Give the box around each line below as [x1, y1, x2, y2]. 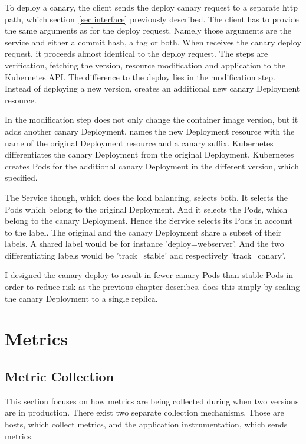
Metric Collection [5, 367, 114, 386]
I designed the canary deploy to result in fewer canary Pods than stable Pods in [5, 269, 293, 281]
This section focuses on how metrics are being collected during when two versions [5, 394, 299, 407]
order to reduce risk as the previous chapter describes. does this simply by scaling [5, 280, 300, 293]
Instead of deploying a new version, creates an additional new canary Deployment [5, 82, 300, 94]
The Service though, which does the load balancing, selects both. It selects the [5, 191, 288, 203]
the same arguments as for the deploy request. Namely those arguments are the [5, 24, 291, 37]
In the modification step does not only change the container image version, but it [5, 113, 298, 126]
